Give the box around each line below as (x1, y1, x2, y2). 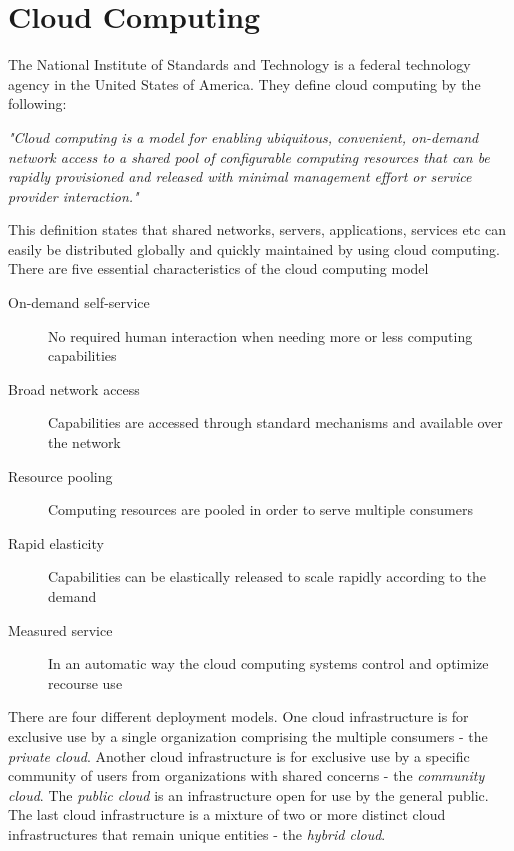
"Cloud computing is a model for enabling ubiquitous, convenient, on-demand (8, 126, 479, 147)
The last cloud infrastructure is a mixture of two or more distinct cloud (8, 804, 446, 825)
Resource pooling (8, 465, 113, 486)
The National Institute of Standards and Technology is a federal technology (8, 54, 471, 75)
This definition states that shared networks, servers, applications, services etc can (8, 219, 506, 240)
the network (48, 432, 121, 453)
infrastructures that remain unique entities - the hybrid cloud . (8, 823, 386, 844)
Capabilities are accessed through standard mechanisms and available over (48, 412, 503, 433)
